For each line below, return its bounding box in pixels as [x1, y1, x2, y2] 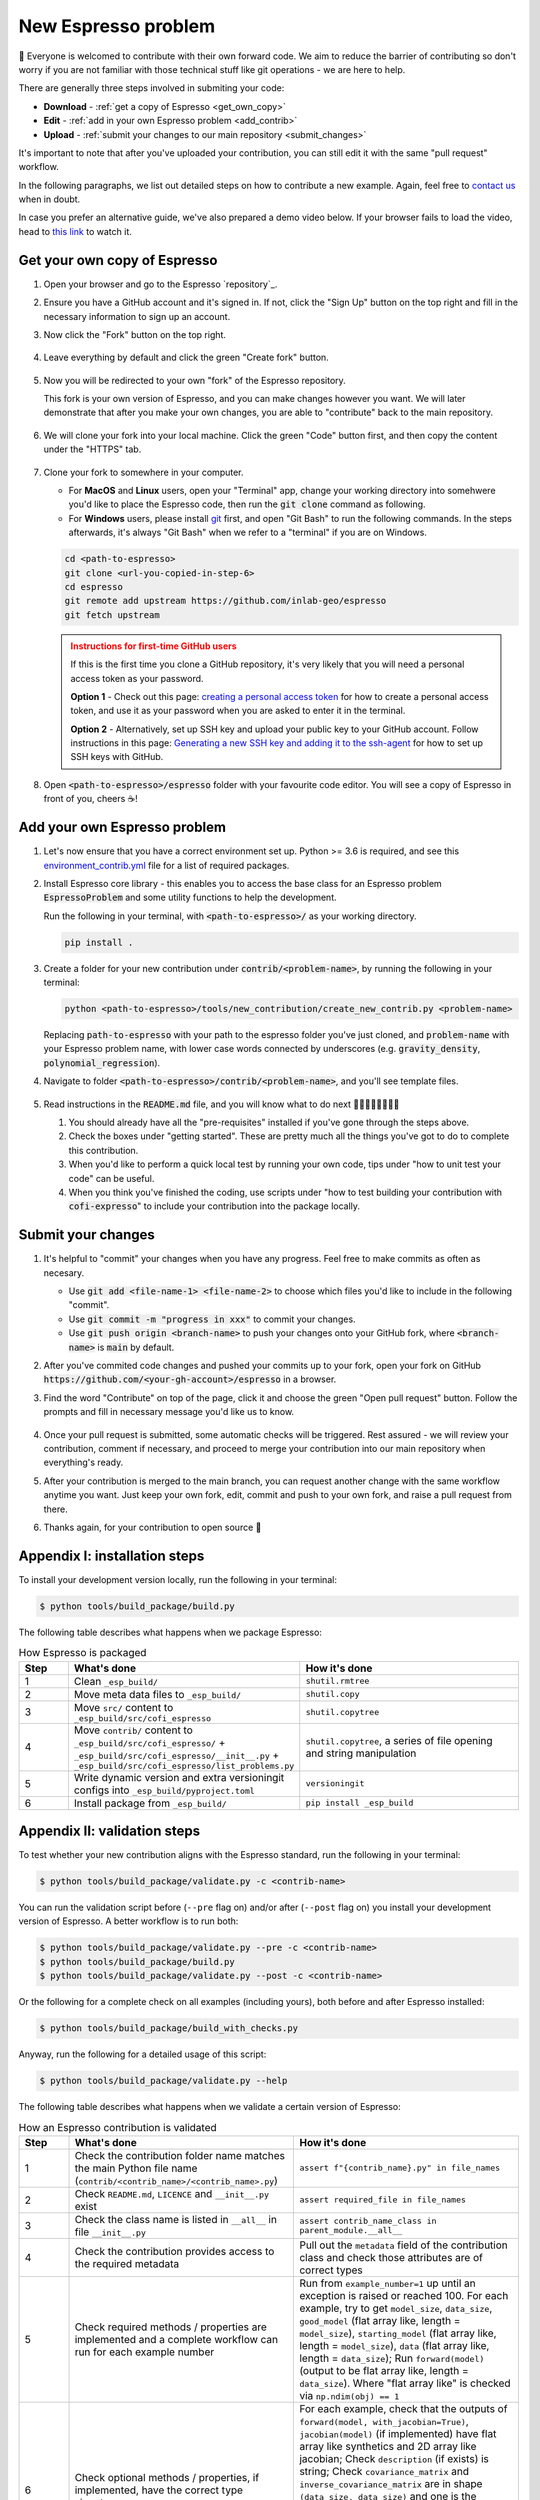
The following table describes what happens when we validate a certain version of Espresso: [18, 2101, 401, 2113]
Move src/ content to [73, 1700, 174, 1714]
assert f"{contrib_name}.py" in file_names [299, 2163, 501, 2174]
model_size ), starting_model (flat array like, [299, 2326, 497, 2340]
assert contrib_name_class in [299, 2215, 437, 2226]
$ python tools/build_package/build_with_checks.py [39, 2023, 299, 2034]
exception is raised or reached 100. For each [299, 2288, 509, 2302]
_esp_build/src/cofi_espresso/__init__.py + [73, 1748, 280, 1762]
